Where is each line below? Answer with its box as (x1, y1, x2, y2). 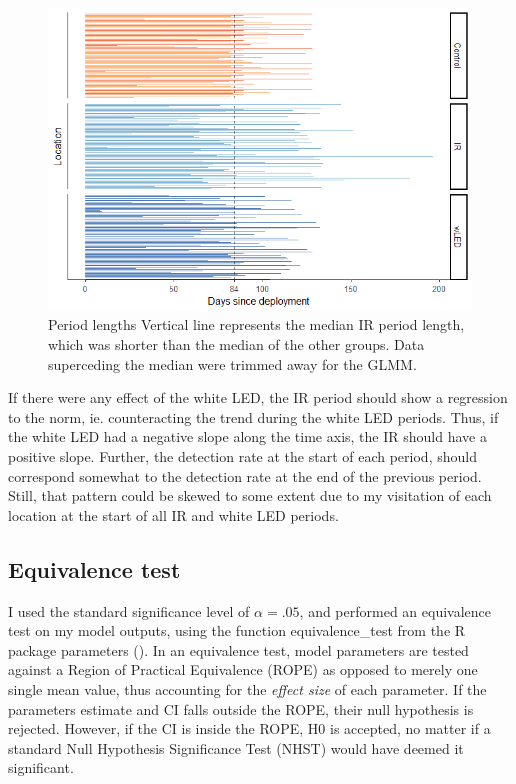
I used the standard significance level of (8, 600, 250, 621)
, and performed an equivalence (299, 600, 491, 621)
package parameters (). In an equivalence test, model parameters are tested (8, 639, 469, 660)
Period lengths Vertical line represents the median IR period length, (48, 314, 465, 335)
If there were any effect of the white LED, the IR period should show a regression (8, 387, 508, 408)
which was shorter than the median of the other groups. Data (48, 334, 425, 355)
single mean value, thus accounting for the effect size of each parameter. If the (8, 678, 487, 699)
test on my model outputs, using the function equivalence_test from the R (8, 620, 466, 641)
